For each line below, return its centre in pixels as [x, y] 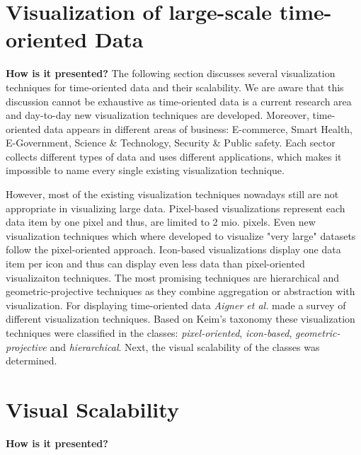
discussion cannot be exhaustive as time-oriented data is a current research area [179, 101]
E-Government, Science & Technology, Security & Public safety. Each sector [171, 143]
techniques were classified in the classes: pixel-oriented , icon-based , [149, 333]
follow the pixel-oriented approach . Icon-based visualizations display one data [173, 249]
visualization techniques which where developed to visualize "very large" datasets [181, 235]
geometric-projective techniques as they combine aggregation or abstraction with [180, 291]
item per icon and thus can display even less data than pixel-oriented [155, 264]
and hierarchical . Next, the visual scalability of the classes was [185, 346]
